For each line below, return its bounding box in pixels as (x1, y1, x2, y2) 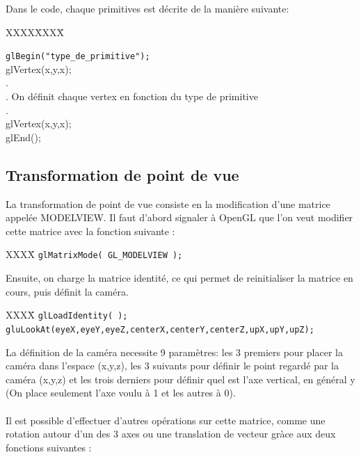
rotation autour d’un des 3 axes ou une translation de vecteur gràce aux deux (6, 426, 336, 441)
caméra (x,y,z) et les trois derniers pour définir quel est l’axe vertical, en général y (6, 371, 355, 386)
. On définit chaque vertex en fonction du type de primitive (6, 89, 258, 104)
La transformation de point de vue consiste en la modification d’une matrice (6, 196, 330, 211)
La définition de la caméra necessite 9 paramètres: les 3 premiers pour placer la (6, 344, 343, 359)
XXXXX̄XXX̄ (6, 24, 64, 39)
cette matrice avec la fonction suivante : (6, 223, 175, 238)
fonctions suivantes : (6, 440, 92, 454)
